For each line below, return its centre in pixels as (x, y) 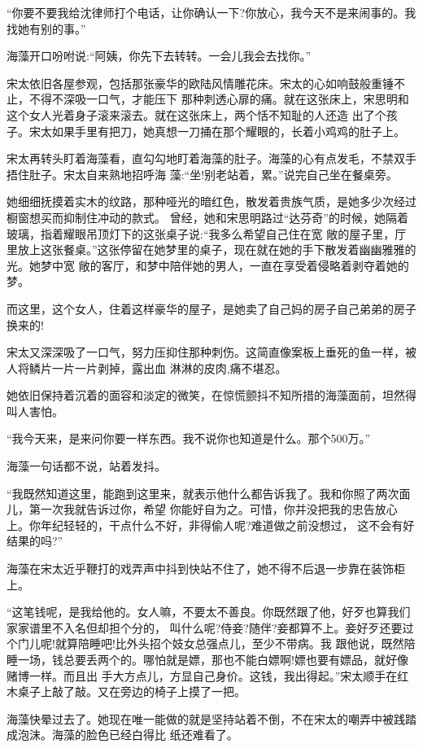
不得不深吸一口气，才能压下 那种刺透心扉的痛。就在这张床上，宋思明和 (219, 99)
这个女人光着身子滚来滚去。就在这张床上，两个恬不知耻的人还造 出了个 (196, 114)
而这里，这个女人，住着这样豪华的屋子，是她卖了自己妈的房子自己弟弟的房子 (211, 308)
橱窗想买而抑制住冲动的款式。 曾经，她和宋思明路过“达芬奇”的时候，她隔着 (207, 217)
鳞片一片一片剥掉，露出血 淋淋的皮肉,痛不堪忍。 (158, 367)
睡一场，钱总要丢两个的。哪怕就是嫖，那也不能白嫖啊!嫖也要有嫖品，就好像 (207, 659)
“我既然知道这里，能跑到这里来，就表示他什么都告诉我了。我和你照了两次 (203, 493)
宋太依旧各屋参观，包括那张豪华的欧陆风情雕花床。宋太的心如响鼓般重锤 (200, 83)
